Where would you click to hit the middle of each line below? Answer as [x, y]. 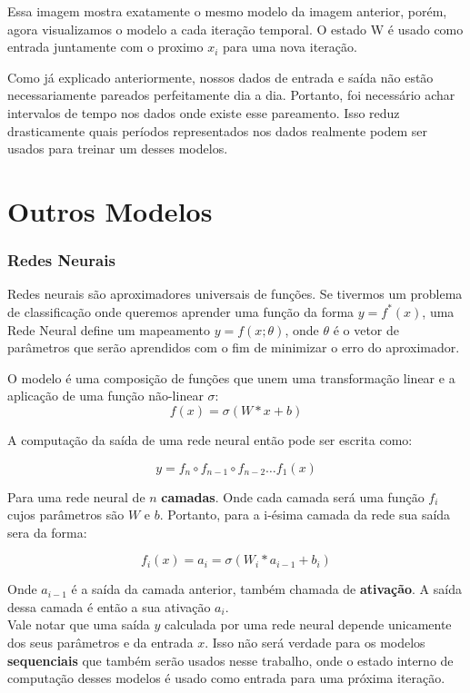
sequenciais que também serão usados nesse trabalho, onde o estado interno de [230, 660]
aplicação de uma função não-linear [105, 396]
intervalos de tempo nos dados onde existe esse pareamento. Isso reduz [204, 112]
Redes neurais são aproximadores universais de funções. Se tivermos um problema [235, 294]
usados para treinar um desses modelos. [118, 148]
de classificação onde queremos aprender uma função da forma [181, 311]
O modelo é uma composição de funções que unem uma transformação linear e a [231, 377]
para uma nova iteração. [290, 47]
